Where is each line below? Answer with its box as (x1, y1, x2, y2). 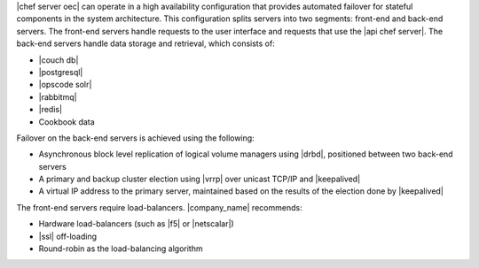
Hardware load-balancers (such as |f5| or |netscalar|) (38, 218, 234, 229)
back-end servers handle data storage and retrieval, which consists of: (16, 38, 275, 49)
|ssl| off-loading (38, 231, 98, 241)
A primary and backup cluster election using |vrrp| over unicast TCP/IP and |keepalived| (38, 173, 361, 185)
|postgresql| (38, 66, 83, 77)
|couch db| (38, 54, 79, 65)
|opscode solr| (38, 80, 92, 90)
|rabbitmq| (38, 91, 77, 102)
